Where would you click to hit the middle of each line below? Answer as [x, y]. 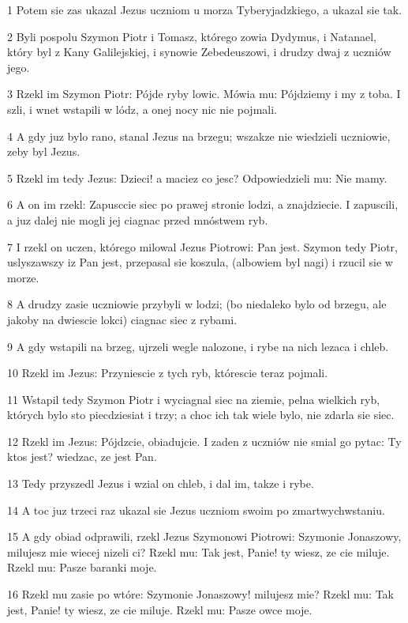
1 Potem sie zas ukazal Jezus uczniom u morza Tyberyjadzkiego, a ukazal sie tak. [205, 9]
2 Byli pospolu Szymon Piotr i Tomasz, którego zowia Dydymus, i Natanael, [192, 36]
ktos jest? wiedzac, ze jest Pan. [82, 457]
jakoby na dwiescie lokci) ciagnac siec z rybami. [122, 319]
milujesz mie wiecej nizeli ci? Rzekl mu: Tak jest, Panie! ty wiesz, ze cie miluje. [198, 551]
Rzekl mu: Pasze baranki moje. [82, 567]
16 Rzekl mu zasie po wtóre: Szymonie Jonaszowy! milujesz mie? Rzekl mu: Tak [200, 594]
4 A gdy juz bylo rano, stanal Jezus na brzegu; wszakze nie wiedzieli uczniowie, [199, 136]
